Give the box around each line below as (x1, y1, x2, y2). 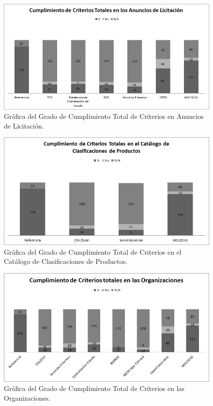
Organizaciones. (4, 392, 50, 403)
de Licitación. (4, 120, 44, 130)
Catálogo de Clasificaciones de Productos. (4, 256, 128, 266)
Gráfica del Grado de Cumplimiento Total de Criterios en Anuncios (4, 111, 204, 121)
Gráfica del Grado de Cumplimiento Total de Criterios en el (4, 246, 182, 257)
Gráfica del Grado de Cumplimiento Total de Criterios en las (4, 383, 185, 393)
